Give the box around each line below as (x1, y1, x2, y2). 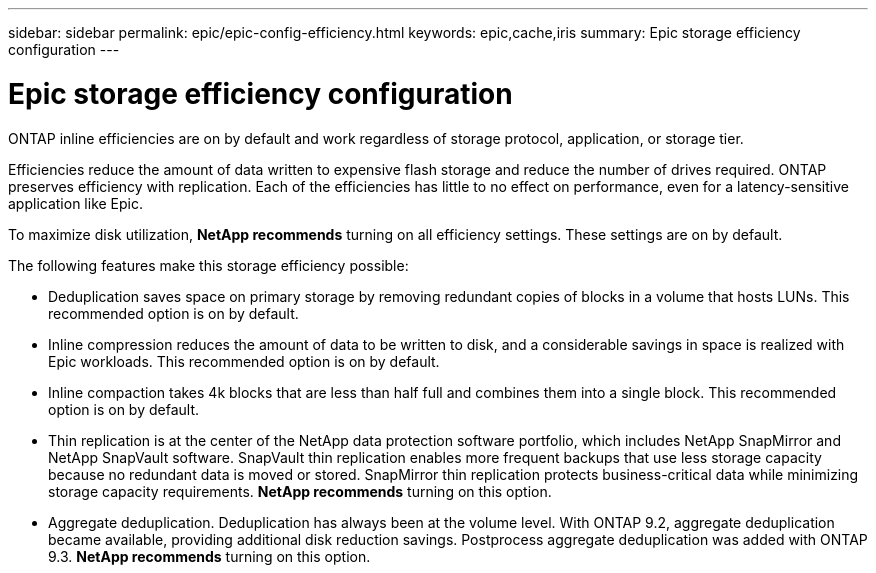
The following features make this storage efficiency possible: (8, 256, 409, 274)
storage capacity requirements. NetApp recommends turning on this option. (48, 482, 552, 500)
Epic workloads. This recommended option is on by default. (48, 352, 440, 370)
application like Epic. (8, 194, 144, 212)
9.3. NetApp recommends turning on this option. (48, 547, 371, 565)
